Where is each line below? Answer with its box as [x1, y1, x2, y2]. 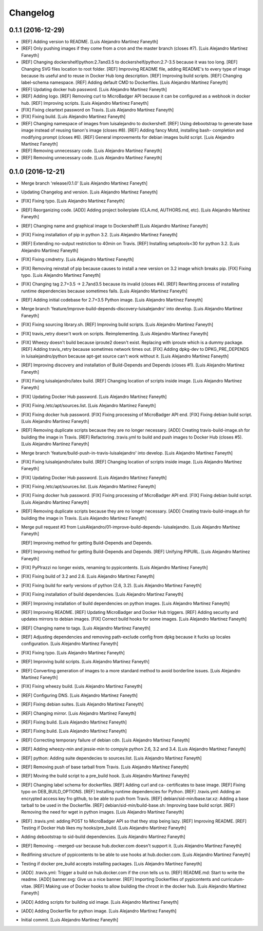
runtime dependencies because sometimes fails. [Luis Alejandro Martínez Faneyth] [21, 288, 188, 294]
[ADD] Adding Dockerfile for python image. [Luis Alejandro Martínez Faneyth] [21, 908, 177, 913]
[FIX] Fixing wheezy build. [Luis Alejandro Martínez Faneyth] [21, 684, 143, 689]
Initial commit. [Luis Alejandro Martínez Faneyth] [21, 917, 118, 923]
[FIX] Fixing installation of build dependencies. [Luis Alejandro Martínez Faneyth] [21, 591, 184, 597]
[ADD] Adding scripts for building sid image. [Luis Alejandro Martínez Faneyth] [21, 899, 179, 905]
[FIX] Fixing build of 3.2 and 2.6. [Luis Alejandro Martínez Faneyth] [21, 573, 155, 579]
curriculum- [221, 876, 244, 882]
